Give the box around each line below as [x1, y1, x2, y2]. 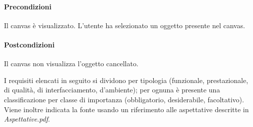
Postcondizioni [4, 39, 55, 49]
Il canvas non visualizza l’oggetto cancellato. [4, 58, 138, 69]
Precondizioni [4, 1, 52, 11]
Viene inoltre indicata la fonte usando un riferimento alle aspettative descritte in [4, 104, 249, 114]
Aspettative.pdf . [4, 114, 50, 124]
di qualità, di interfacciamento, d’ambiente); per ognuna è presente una [4, 85, 220, 95]
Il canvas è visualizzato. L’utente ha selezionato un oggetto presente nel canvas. [4, 20, 245, 30]
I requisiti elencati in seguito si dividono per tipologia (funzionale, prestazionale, [4, 75, 249, 85]
